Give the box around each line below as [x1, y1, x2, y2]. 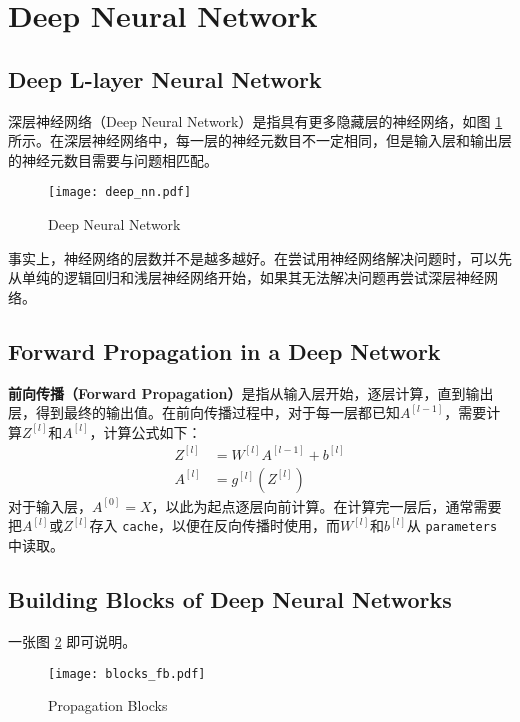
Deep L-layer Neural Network [8, 63, 322, 94]
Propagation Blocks [48, 695, 168, 716]
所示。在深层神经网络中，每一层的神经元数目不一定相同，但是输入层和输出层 [8, 130, 512, 151]
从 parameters [406, 515, 498, 536]
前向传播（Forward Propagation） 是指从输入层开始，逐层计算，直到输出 [8, 382, 494, 403]
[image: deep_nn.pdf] [48, 185, 192, 200]
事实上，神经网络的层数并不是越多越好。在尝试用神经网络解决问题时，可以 [8, 247, 498, 268]
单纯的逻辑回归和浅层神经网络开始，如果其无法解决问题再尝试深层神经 [21, 267, 484, 288]
